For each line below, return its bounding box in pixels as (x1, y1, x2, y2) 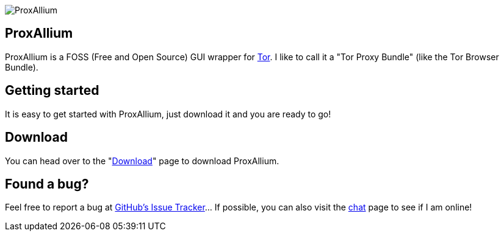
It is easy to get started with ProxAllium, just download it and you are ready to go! (5, 108, 331, 119)
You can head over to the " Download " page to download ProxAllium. (5, 155, 279, 166)
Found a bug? (5, 176, 89, 192)
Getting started (5, 83, 99, 99)
